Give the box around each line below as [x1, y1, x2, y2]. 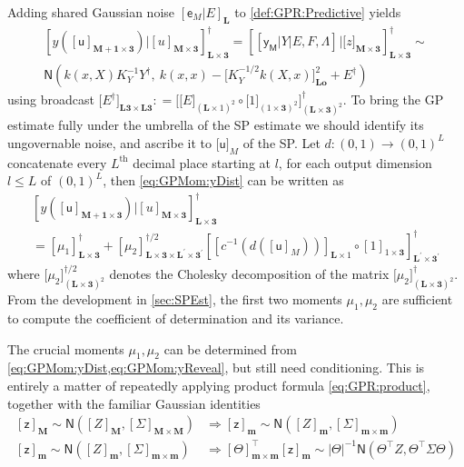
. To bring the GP [342, 90, 444, 109]
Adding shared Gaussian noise [7, 3, 175, 21]
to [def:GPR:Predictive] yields [234, 3, 401, 21]
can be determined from [163, 339, 297, 358]
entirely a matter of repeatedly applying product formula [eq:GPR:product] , [7, 375, 430, 394]
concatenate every [7, 153, 107, 172]
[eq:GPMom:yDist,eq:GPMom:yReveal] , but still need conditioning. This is [7, 358, 425, 377]
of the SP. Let [242, 133, 321, 152]
